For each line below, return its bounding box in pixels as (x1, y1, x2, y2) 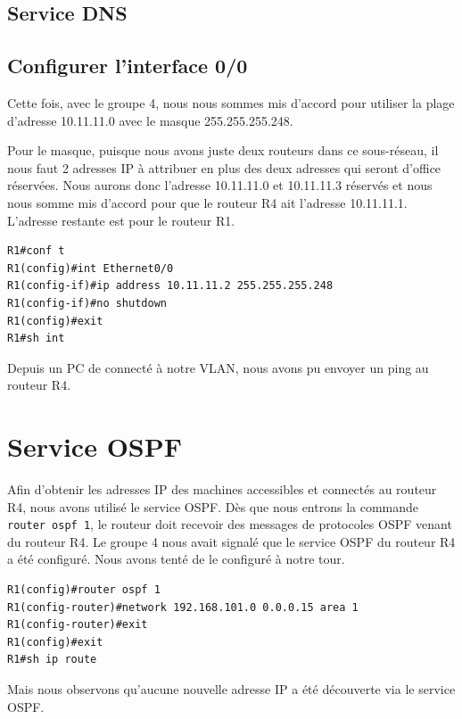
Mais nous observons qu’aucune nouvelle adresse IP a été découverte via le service (7, 680, 456, 698)
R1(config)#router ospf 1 (7, 583, 161, 597)
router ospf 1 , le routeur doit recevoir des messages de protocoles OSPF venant (7, 515, 452, 533)
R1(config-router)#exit (7, 618, 148, 632)
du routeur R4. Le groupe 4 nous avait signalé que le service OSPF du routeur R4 (7, 532, 456, 550)
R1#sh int (7, 332, 65, 345)
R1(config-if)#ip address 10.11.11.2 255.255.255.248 (7, 279, 334, 293)
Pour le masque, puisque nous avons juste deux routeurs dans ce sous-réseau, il (7, 141, 439, 160)
